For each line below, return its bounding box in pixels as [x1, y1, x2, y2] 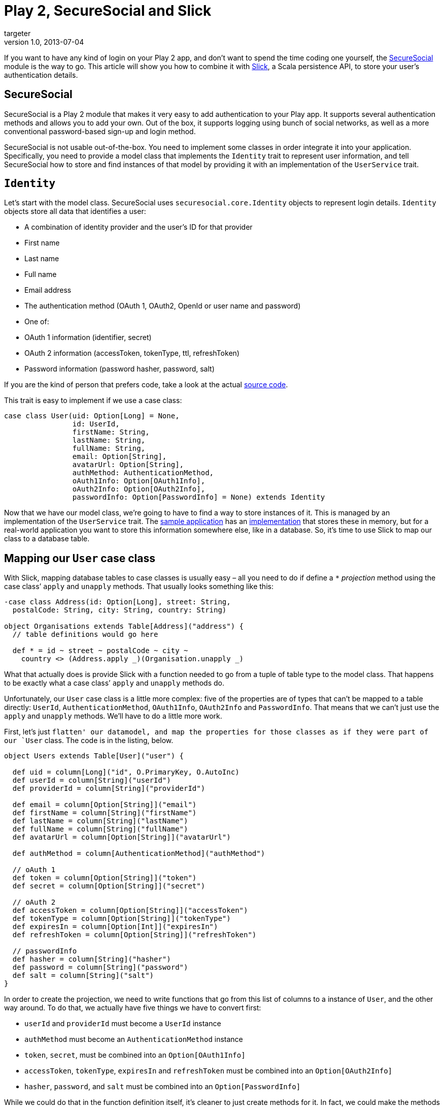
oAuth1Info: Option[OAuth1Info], [72, 477, 206, 485]
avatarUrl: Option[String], [72, 460, 184, 469]
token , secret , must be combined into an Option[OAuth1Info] [24, 1051, 246, 1060]
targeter [4, 28, 31, 38]
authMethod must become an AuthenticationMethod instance [24, 1035, 243, 1044]
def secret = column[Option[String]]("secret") [12, 882, 206, 890]
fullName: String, [72, 444, 146, 453]
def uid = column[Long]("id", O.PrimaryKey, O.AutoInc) [12, 768, 240, 777]
